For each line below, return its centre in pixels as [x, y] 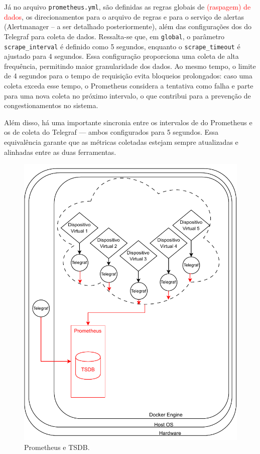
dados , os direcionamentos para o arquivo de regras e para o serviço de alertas [124, 16]
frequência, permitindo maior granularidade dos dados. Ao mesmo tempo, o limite [130, 66]
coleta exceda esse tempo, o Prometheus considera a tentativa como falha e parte [129, 85]
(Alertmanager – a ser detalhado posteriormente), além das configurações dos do [128, 26]
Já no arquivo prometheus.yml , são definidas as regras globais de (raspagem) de [127, 7]
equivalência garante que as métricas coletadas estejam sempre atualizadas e [121, 142]
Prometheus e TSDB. [57, 447]
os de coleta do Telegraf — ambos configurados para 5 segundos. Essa [111, 132]
